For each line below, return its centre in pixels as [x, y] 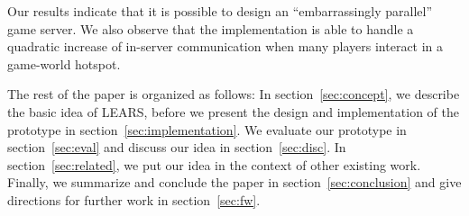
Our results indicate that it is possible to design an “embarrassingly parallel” [220, 11]
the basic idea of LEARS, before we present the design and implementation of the [233, 111]
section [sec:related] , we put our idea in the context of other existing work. [214, 164]
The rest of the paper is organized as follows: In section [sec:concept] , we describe [234, 94]
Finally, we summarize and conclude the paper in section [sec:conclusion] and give [234, 182]
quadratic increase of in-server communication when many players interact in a [225, 46]
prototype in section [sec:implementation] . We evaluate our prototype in [207, 129]
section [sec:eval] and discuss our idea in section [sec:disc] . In [177, 147]
